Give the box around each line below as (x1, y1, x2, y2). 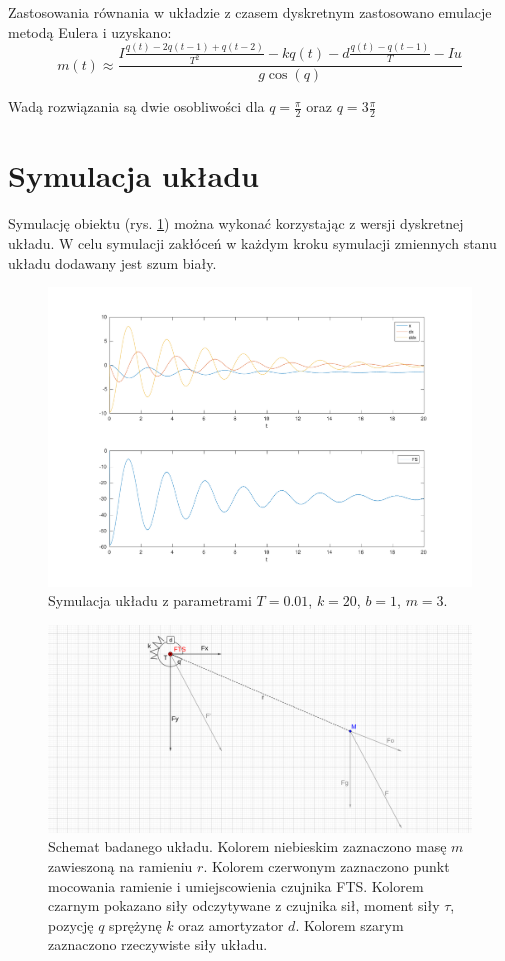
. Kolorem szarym (295, 914, 404, 935)
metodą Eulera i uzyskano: (8, 21, 172, 42)
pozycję (48, 914, 94, 935)
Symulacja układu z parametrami (48, 590, 252, 611)
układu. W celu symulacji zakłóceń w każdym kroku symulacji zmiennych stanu (8, 232, 497, 253)
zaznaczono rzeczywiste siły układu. (48, 934, 268, 955)
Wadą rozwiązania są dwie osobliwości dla (8, 96, 265, 117)
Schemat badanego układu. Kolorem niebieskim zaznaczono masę (48, 836, 447, 857)
